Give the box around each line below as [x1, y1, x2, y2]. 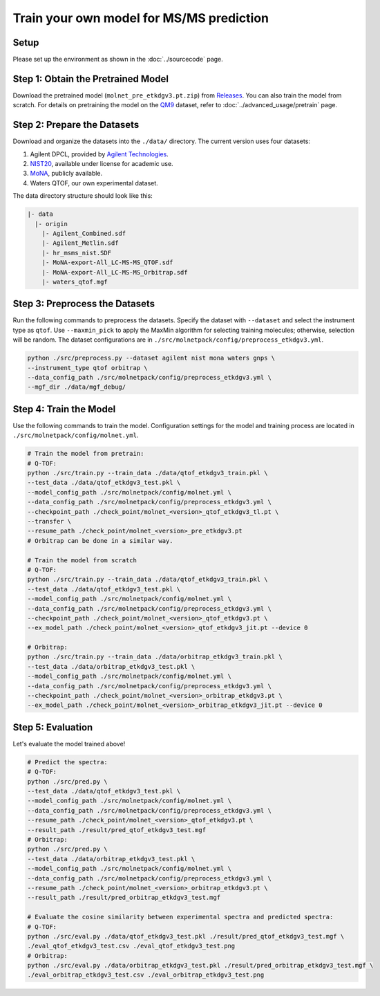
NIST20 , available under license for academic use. [30, 160, 173, 168]
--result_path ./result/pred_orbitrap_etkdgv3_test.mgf [27, 894, 221, 902]
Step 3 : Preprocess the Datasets [12, 298, 155, 310]
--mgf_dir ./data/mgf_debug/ [27, 383, 126, 391]
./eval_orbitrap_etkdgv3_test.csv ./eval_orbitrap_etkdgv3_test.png [27, 971, 265, 979]
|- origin [35, 220, 68, 228]
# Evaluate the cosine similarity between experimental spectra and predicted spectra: [27, 913, 334, 921]
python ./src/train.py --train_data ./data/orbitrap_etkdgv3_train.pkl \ [27, 653, 283, 661]
